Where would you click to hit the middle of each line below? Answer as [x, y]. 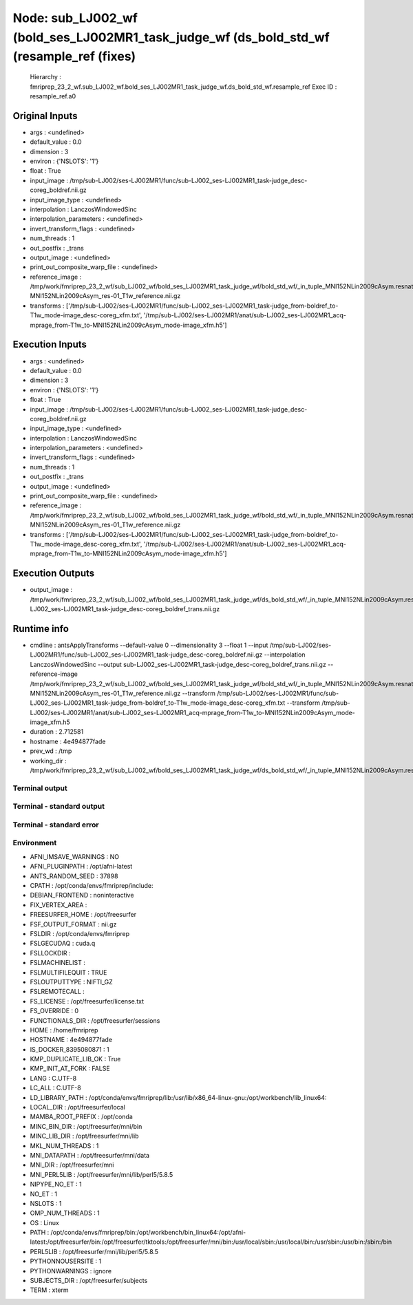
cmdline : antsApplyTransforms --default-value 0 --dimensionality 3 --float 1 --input [149, 645]
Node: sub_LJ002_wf [75, 18]
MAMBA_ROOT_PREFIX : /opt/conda [82, 1117]
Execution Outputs [54, 574]
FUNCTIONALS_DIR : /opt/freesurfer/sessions [95, 1020]
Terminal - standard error [56, 825]
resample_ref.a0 [53, 96]
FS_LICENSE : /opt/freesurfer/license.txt [87, 1001]
